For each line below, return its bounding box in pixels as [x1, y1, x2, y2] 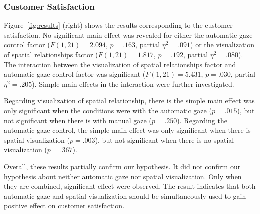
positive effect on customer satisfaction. [4, 200, 125, 211]
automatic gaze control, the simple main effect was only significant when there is [4, 125, 251, 135]
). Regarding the [177, 115, 227, 125]
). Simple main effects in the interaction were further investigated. [32, 78, 234, 89]
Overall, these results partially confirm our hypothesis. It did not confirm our [4, 161, 241, 171]
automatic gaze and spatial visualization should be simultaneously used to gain [4, 190, 246, 201]
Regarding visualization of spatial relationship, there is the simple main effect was [4, 95, 255, 106]
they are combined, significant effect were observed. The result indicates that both [4, 181, 256, 191]
